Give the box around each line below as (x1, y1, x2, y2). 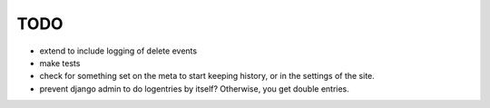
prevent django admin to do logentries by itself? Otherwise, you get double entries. (39, 83, 349, 94)
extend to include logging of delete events (39, 45, 198, 56)
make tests (39, 57, 81, 68)
